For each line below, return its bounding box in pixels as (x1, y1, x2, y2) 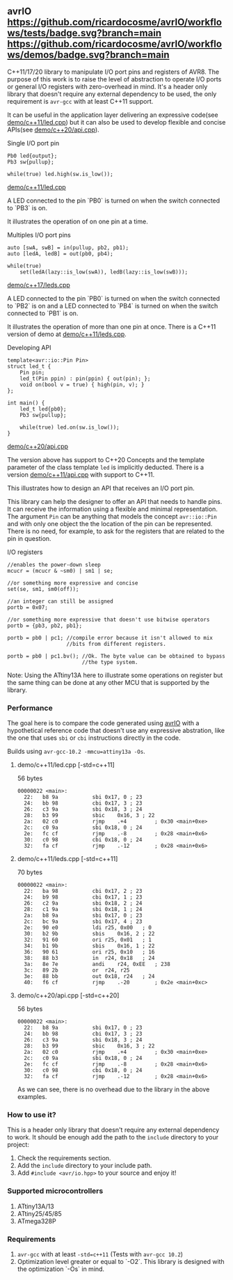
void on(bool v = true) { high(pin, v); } (19, 381, 145, 388)
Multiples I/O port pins (7, 230, 71, 239)
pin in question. (7, 534, 51, 542)
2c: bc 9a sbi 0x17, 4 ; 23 (24, 918, 143, 925)
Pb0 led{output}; (7, 152, 58, 159)
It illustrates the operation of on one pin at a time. (7, 217, 148, 226)
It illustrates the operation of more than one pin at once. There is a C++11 (7, 322, 216, 331)
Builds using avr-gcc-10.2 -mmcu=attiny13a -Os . (7, 748, 146, 756)
